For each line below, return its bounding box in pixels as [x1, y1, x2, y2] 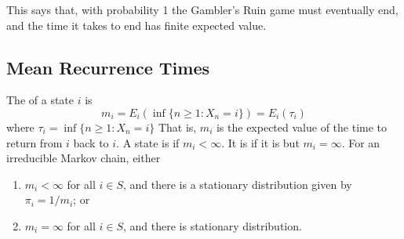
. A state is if [116, 134, 180, 150]
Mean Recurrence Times [6, 55, 209, 79]
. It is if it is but [221, 134, 300, 150]
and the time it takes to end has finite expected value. [6, 16, 267, 33]
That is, [158, 118, 197, 135]
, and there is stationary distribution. [123, 217, 302, 234]
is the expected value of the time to [216, 118, 388, 135]
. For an [341, 134, 380, 150]
